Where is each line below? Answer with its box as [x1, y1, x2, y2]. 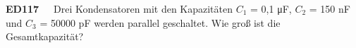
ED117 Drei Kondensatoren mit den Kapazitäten [6, 1, 233, 16]
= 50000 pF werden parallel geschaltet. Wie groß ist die [39, 15, 281, 30]
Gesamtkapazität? [6, 29, 84, 44]
